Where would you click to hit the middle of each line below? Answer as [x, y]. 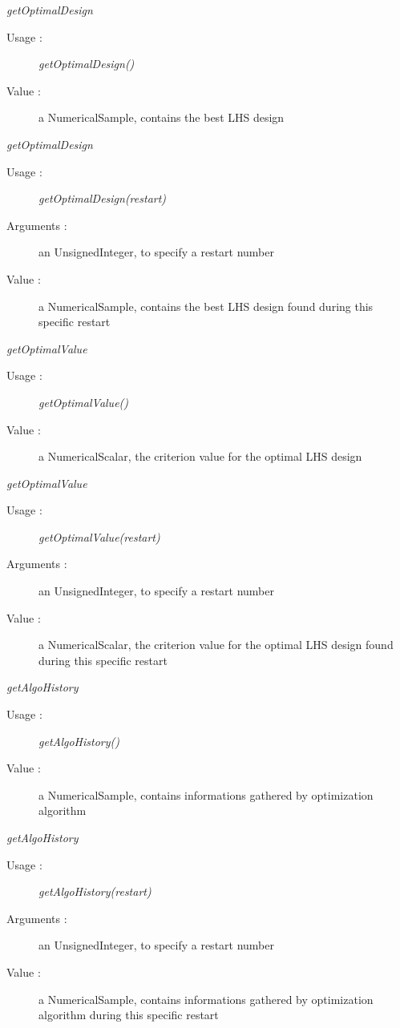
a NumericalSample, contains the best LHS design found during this [206, 306]
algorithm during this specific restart [129, 1015]
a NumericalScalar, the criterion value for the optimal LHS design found [216, 645]
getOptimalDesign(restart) [103, 198]
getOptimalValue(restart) [99, 536]
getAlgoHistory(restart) [95, 891]
